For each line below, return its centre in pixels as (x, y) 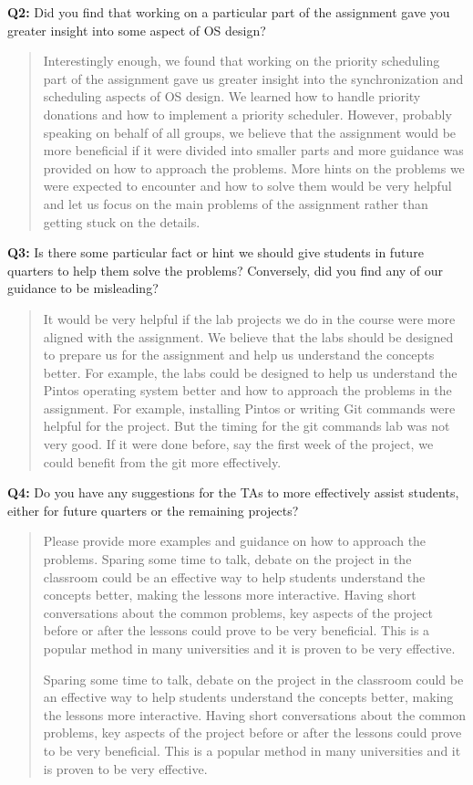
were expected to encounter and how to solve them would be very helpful (247, 186)
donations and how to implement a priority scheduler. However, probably (247, 114)
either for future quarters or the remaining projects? (153, 510)
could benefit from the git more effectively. (162, 461)
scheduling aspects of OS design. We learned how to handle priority (232, 96)
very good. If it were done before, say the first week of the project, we (238, 444)
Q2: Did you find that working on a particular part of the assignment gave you (229, 12)
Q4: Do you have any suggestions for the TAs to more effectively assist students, (233, 492)
